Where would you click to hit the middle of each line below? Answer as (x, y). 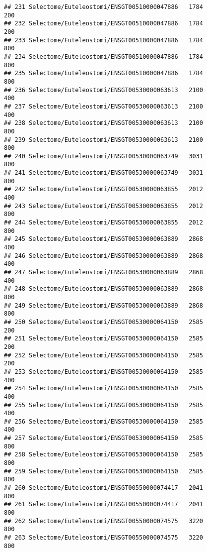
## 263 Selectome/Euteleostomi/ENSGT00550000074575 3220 (103, 538)
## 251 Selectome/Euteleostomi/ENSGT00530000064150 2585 (103, 339)
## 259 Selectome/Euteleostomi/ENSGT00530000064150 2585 (103, 471)
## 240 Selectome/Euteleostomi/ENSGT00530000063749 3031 (103, 156)
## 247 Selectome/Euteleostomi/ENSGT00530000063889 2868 (103, 272)
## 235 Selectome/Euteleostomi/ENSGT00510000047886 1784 (103, 73)
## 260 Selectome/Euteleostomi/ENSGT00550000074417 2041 (103, 488)
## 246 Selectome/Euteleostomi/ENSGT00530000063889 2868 (103, 256)
